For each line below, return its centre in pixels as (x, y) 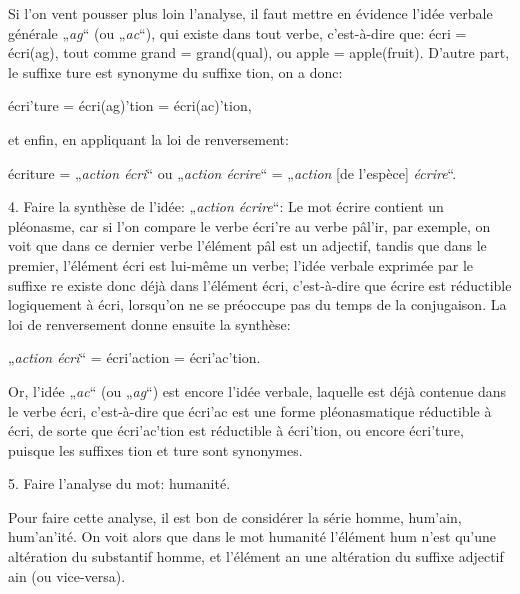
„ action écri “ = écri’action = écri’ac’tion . (134, 357)
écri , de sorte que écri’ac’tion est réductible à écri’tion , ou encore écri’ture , (236, 430)
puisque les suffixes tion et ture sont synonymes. (155, 449)
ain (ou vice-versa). (67, 575)
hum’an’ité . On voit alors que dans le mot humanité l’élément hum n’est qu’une (252, 536)
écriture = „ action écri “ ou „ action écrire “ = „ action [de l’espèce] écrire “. (232, 172)
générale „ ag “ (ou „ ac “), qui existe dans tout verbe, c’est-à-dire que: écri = (237, 32)
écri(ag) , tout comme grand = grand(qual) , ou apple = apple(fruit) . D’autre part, (259, 52)
